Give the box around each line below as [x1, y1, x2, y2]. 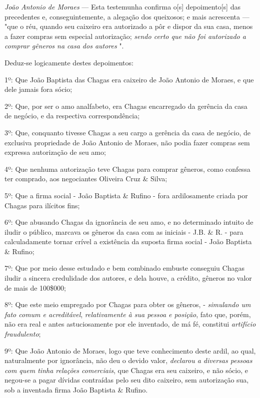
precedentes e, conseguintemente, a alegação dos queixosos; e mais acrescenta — [4, 11, 249, 21]
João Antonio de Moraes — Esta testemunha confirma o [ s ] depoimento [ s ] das [4, 1, 240, 11]
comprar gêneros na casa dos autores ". [4, 40, 124, 51]
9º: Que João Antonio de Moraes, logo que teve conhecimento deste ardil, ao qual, [4, 345, 256, 356]
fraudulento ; [4, 329, 41, 339]
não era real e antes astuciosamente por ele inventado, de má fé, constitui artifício [4, 319, 256, 329]
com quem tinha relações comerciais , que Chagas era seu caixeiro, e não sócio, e [4, 365, 248, 375]
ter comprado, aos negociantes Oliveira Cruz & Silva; [4, 173, 167, 184]
